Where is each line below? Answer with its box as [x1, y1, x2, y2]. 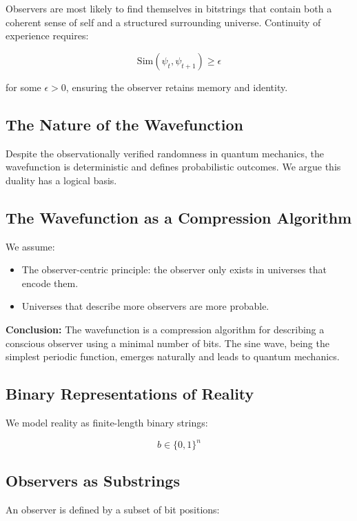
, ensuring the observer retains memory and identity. [65, 79, 288, 94]
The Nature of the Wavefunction [6, 113, 243, 135]
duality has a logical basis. [6, 173, 117, 187]
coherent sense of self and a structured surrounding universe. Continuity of [6, 14, 321, 29]
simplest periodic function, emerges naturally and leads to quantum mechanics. [6, 349, 340, 364]
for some [6, 79, 41, 94]
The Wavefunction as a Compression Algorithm [6, 206, 352, 228]
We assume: [6, 239, 55, 253]
